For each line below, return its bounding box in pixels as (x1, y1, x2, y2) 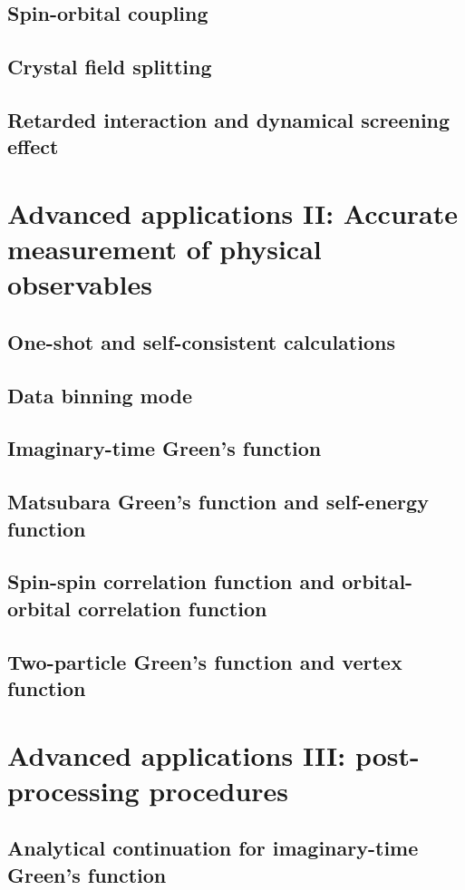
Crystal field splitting (7, 53, 212, 81)
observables (7, 266, 152, 303)
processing (7, 771, 140, 808)
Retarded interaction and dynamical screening (7, 105, 450, 133)
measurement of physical (7, 230, 322, 267)
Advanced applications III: (7, 736, 346, 773)
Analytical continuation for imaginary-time (7, 834, 419, 862)
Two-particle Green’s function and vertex (7, 647, 402, 675)
